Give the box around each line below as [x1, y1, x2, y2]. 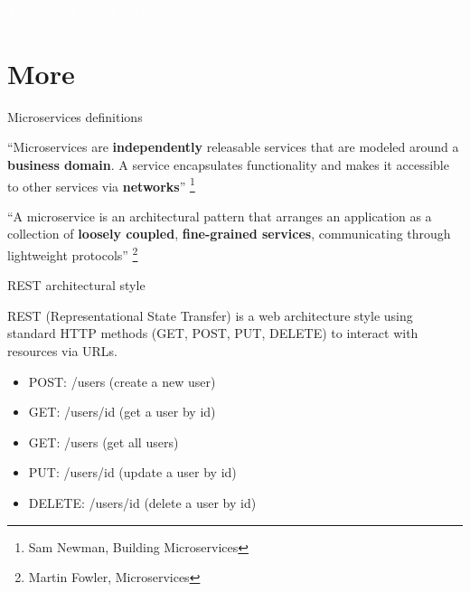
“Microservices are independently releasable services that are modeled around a [7, 137, 459, 156]
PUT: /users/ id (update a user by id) [28, 463, 237, 482]
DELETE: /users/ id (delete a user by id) [28, 493, 257, 512]
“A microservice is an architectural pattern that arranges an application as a [7, 206, 432, 225]
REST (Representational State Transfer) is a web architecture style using [7, 305, 413, 324]
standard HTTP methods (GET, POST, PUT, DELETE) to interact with [7, 324, 418, 343]
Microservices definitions [7, 107, 143, 126]
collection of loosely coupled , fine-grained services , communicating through [7, 224, 451, 243]
